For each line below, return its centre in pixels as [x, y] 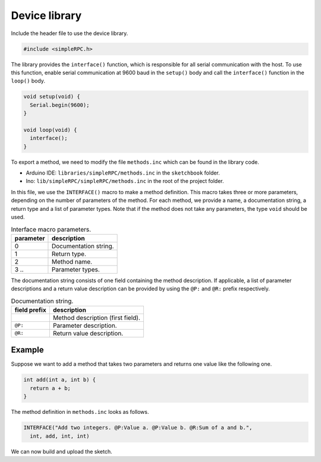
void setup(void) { [52, 97]
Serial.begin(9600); [60, 105]
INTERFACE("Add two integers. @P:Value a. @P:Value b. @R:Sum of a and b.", [138, 428]
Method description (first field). [97, 318]
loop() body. [28, 81]
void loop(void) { [50, 130]
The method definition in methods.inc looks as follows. [80, 412]
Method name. [72, 261]
